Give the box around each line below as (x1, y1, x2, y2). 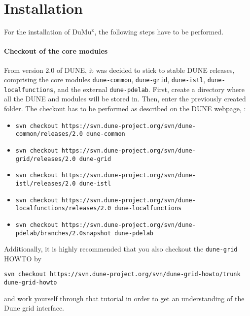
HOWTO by (4, 253, 41, 263)
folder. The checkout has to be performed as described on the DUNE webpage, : (4, 103, 246, 114)
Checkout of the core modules (4, 46, 108, 56)
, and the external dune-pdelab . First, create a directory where (53, 84, 245, 94)
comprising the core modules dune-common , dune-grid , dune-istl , (4, 74, 206, 85)
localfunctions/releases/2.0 (15, 205, 111, 212)
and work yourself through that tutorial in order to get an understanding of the (4, 293, 245, 303)
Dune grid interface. (4, 303, 65, 313)
